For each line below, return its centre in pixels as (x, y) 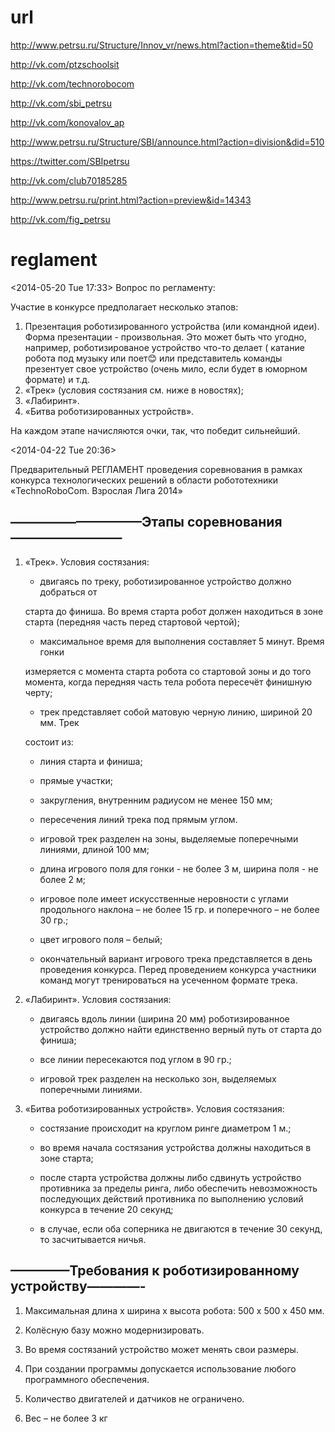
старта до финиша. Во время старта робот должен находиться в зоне (174, 611)
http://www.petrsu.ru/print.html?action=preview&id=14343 (131, 200)
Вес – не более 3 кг (66, 1418)
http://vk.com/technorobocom (72, 83)
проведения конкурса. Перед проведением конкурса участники (178, 969)
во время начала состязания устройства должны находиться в (175, 1147)
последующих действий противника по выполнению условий (171, 1198)
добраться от (68, 592)
